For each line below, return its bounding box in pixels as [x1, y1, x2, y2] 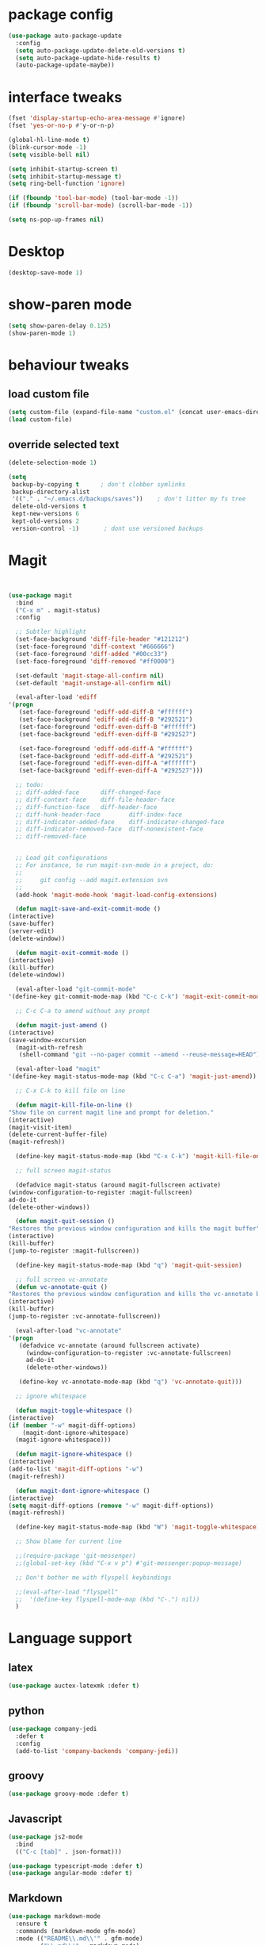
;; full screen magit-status [15, 1167, 112, 1175]
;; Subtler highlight [15, 628, 87, 636]
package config [8, 6, 113, 24]
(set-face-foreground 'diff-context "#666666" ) [15, 643, 176, 650]
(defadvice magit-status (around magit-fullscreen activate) [15, 1180, 222, 1189]
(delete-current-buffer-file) [8, 1130, 108, 1139]
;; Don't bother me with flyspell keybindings [15, 1573, 172, 1582]
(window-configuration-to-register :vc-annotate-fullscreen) [25, 1348, 232, 1357]
